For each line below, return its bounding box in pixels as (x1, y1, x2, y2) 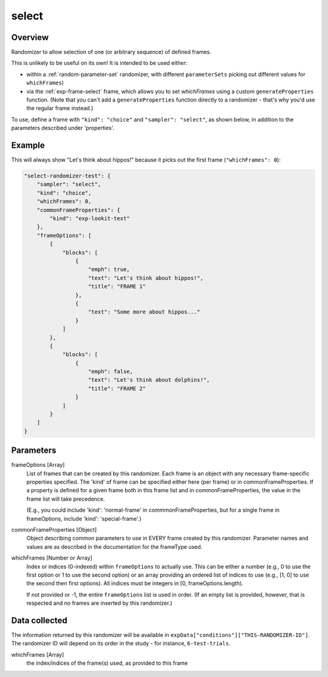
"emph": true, (88, 266, 130, 273)
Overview (11, 32, 49, 43)
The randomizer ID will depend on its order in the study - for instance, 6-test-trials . (11, 640, 231, 647)
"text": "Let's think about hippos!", (88, 274, 203, 281)
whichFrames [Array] (11, 651, 64, 658)
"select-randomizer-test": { (24, 173, 111, 179)
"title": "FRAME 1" (88, 283, 146, 290)
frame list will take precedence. (26, 495, 106, 503)
